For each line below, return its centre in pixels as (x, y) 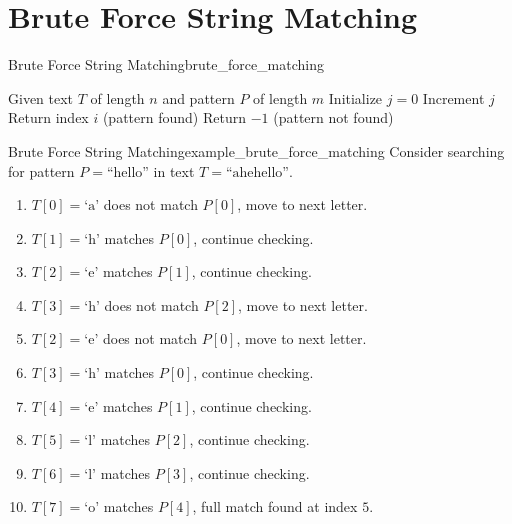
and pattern (198, 97)
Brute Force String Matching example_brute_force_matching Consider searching (256, 150)
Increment (453, 97)
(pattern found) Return (174, 117)
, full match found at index (275, 506)
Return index (48, 117)
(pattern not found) (333, 117)
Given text (41, 97)
